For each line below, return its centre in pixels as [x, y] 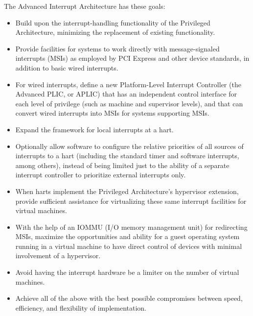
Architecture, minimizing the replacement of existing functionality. [115, 32]
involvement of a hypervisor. [58, 255]
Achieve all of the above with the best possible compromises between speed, [129, 298]
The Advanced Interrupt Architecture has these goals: [85, 6]
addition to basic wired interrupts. [67, 67]
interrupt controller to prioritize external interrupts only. [101, 175]
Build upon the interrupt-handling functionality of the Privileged [113, 22]
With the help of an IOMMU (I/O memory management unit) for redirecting [131, 227]
